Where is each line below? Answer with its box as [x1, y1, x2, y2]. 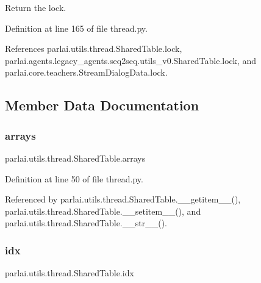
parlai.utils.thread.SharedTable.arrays [5, 151, 146, 164]
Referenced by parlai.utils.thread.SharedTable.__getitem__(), [5, 193, 241, 206]
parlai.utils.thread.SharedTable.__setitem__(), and [5, 204, 201, 217]
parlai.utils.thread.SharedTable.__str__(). [5, 217, 167, 229]
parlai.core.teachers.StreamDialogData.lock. [5, 66, 168, 79]
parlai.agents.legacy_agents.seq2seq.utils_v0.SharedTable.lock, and [5, 54, 256, 66]
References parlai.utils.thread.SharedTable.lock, [5, 42, 182, 55]
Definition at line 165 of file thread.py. [5, 21, 148, 34]
